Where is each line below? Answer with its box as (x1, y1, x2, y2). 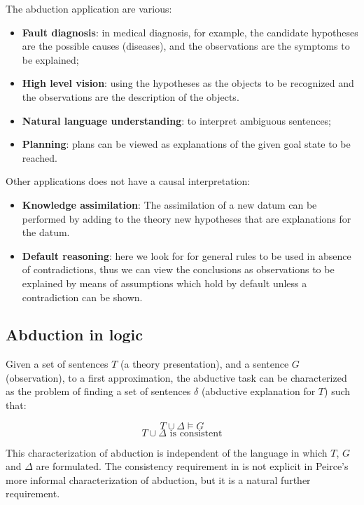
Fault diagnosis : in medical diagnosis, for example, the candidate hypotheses (22, 25, 358, 39)
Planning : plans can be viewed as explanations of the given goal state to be (22, 137, 351, 151)
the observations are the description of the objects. (22, 89, 239, 104)
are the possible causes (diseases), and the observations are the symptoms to (22, 39, 350, 53)
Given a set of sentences (6, 357, 108, 371)
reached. (22, 150, 58, 165)
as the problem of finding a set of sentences (6, 384, 191, 399)
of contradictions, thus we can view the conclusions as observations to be (22, 262, 335, 277)
